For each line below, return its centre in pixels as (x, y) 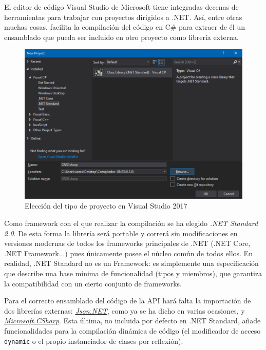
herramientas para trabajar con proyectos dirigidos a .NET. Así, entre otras (123, 17)
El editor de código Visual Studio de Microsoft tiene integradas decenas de (121, 7)
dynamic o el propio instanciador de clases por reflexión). (94, 341)
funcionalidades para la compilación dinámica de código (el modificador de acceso (132, 331)
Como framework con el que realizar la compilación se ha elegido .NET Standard (131, 223)
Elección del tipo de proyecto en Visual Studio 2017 (106, 206)
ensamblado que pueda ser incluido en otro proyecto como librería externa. (121, 37)
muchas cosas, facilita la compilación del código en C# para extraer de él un (125, 27)
